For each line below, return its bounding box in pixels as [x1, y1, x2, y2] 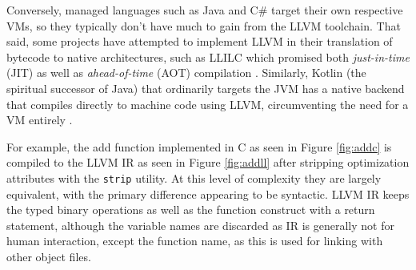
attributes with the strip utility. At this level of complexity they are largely [6, 169, 382, 186]
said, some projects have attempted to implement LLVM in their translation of [6, 33, 393, 50]
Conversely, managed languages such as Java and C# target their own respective [6, 2, 403, 18]
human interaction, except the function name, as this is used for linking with [6, 232, 383, 249]
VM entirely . [6, 111, 73, 128]
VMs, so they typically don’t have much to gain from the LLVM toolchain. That [6, 17, 401, 34]
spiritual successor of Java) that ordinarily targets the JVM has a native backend [6, 79, 405, 96]
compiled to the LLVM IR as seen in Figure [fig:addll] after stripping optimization [6, 154, 410, 171]
